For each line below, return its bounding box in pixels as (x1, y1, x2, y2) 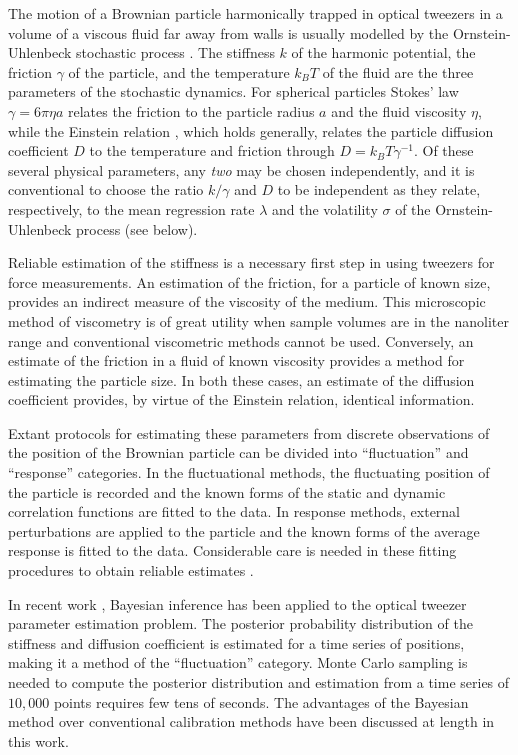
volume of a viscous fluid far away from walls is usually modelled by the (8, 22, 449, 43)
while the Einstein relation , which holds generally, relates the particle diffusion (8, 120, 494, 141)
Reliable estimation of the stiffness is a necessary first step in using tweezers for (8, 252, 495, 273)
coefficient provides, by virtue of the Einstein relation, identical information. (8, 389, 475, 410)
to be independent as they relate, (277, 179, 481, 200)
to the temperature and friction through (89, 140, 335, 161)
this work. (8, 730, 69, 751)
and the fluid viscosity (331, 100, 467, 121)
